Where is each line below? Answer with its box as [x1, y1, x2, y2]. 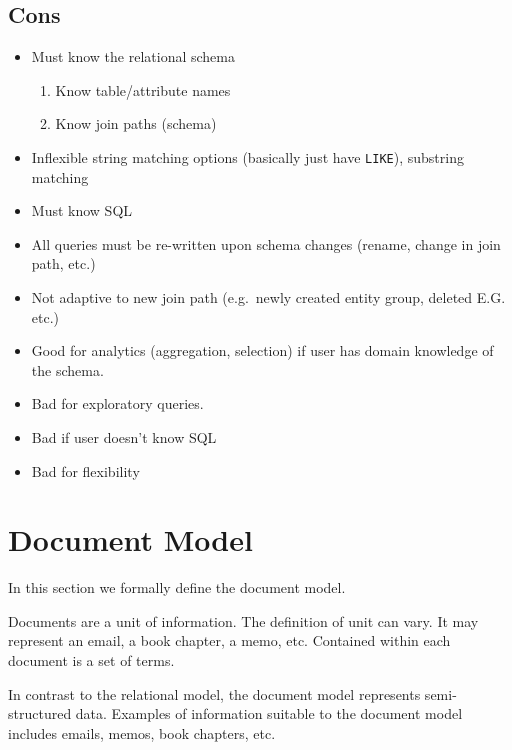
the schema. [31, 359, 104, 380]
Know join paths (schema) [55, 113, 217, 134]
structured [8, 703, 72, 724]
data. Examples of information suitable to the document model [75, 703, 463, 724]
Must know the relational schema [31, 46, 235, 67]
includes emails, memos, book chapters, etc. [8, 722, 276, 743]
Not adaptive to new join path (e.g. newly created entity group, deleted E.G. [31, 287, 506, 308]
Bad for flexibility [31, 460, 140, 481]
